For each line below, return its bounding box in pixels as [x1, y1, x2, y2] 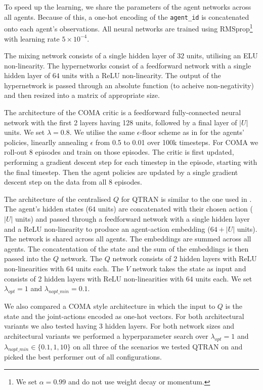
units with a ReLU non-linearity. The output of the [62, 70, 221, 81]
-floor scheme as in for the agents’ [140, 127, 244, 137]
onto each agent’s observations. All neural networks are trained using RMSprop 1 [4, 22, 253, 33]
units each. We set [195, 273, 252, 283]
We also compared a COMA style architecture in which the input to [4, 300, 215, 311]
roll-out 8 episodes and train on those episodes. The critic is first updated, [4, 147, 234, 157]
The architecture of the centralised [4, 193, 111, 204]
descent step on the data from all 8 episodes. [4, 176, 142, 187]
